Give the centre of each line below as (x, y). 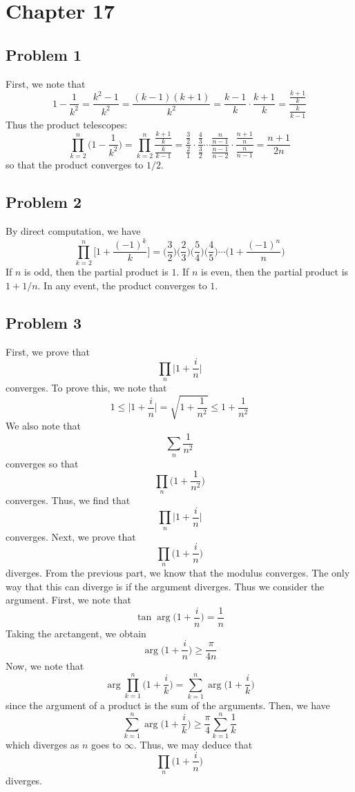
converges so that (42, 463)
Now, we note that (45, 666)
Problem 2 (44, 202)
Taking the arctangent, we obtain (76, 633)
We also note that (43, 426)
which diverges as (42, 744)
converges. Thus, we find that (68, 500)
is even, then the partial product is (275, 272)
